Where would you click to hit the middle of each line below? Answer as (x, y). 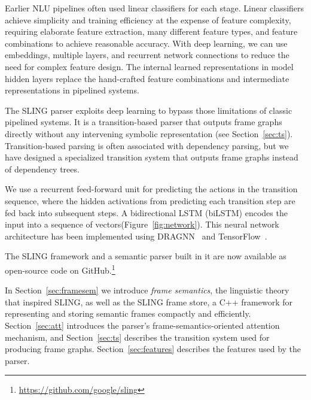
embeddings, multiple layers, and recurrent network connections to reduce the (147, 55)
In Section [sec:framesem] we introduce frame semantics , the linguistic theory (147, 290)
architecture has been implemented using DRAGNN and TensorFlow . (136, 236)
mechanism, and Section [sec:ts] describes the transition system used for (137, 337)
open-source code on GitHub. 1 (60, 269)
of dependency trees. (42, 169)
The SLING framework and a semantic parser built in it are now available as (146, 256)
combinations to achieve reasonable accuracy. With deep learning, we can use (146, 43)
